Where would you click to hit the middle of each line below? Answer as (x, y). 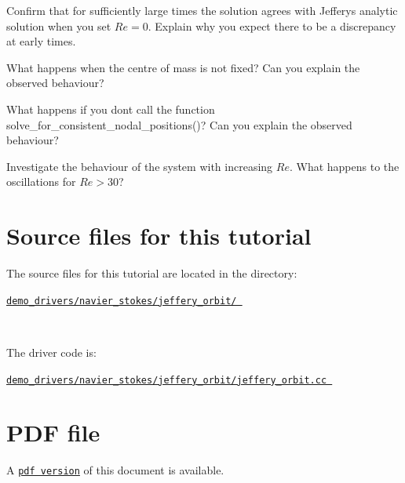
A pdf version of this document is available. (115, 470)
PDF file (53, 432)
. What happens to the (344, 166)
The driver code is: (51, 352)
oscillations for (41, 182)
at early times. (41, 41)
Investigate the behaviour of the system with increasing (140, 166)
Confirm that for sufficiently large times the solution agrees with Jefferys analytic (202, 10)
